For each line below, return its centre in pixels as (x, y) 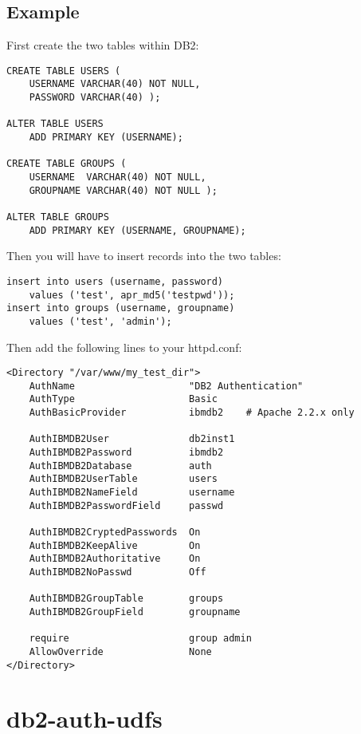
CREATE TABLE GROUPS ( (67, 164)
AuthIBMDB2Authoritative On (115, 559)
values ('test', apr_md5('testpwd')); (132, 295)
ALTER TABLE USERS (55, 124)
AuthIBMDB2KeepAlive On (115, 545)
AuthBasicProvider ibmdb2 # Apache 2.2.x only (192, 413)
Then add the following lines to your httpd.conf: (124, 347)
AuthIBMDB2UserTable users (123, 479)
